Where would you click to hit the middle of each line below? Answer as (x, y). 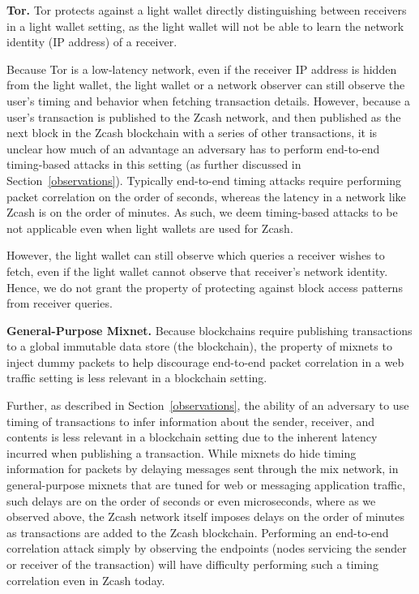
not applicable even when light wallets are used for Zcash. (150, 228)
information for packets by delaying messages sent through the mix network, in (203, 469)
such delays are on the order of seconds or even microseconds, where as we (191, 500)
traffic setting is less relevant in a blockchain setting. (137, 378)
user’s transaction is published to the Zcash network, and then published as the (204, 116)
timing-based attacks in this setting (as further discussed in (154, 164)
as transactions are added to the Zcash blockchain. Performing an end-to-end (198, 532)
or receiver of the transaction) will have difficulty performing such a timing (192, 564)
